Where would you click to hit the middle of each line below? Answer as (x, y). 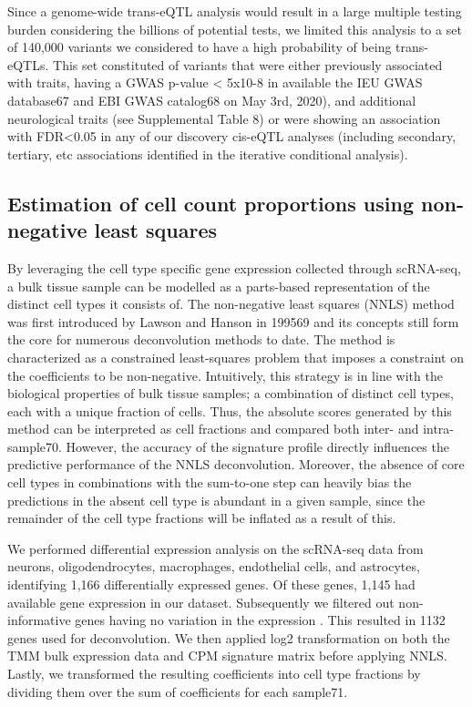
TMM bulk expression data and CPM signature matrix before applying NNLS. (227, 656)
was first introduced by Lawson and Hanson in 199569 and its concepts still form (233, 321)
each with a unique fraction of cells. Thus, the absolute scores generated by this (230, 410)
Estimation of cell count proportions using (210, 203)
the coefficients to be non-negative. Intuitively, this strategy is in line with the (225, 375)
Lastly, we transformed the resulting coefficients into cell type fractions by (214, 673)
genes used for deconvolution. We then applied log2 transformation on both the (229, 637)
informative (39, 620)
